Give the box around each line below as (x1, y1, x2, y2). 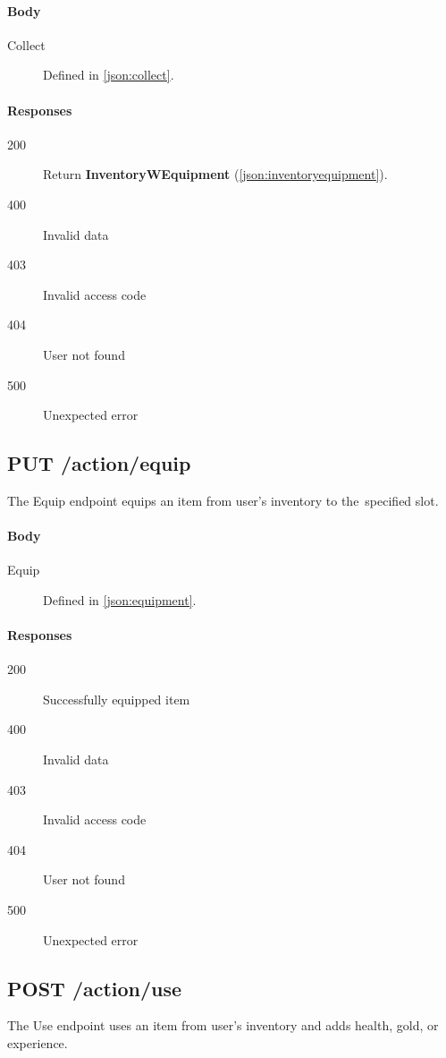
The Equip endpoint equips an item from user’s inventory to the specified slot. (7, 491, 439, 509)
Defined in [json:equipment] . (43, 590, 197, 609)
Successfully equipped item (43, 689, 190, 708)
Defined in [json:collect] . (43, 65, 174, 84)
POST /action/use (7, 974, 182, 1002)
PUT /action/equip (7, 449, 191, 477)
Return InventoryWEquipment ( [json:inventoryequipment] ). (43, 165, 388, 183)
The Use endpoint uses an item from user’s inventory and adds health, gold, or (7, 1016, 439, 1035)
